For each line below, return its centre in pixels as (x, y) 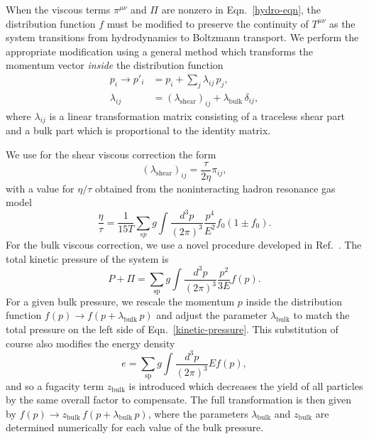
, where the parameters (198, 413)
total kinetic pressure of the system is (87, 258)
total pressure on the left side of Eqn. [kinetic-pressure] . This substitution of (172, 329)
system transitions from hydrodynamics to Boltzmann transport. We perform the (182, 37)
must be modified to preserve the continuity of (208, 23)
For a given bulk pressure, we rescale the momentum (120, 301)
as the (342, 23)
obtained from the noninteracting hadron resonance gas (215, 188)
